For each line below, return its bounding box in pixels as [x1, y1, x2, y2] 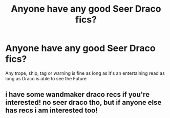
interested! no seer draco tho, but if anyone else [5, 98, 162, 107]
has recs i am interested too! [5, 106, 98, 115]
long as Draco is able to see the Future [5, 75, 87, 81]
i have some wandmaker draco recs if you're [5, 90, 150, 99]
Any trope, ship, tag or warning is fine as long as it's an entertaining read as [5, 70, 165, 76]
